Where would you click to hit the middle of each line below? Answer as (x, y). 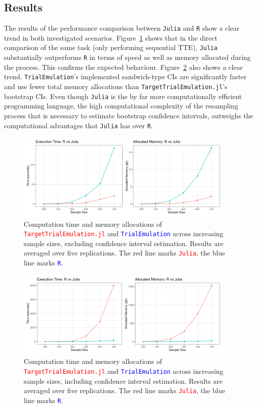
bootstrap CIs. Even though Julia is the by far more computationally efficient (123, 96)
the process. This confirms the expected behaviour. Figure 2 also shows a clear (124, 67)
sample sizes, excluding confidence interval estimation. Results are (124, 243)
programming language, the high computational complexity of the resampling (121, 106)
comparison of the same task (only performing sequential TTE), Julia (111, 47)
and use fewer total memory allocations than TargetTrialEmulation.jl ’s (116, 86)
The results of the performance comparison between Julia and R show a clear (122, 28)
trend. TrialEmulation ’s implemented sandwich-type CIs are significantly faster (125, 76)
